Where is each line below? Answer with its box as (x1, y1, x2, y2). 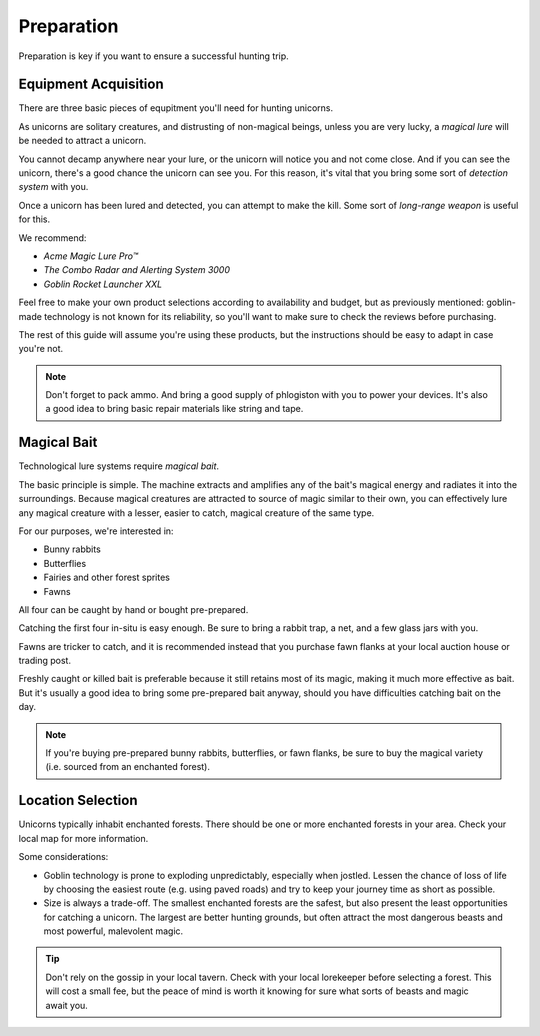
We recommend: (18, 231, 87, 244)
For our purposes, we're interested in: (18, 525, 174, 537)
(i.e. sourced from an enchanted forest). (45, 761, 210, 773)
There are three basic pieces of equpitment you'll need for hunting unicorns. (18, 102, 334, 114)
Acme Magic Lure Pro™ (43, 250, 139, 262)
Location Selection (18, 792, 138, 809)
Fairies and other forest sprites (43, 571, 170, 584)
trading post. (18, 655, 72, 667)
